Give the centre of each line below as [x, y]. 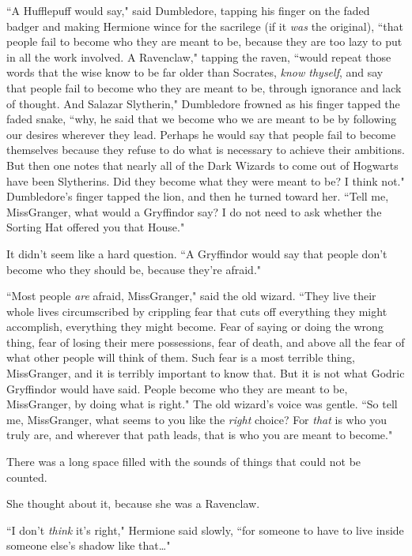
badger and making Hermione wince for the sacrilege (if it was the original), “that [205, 26]
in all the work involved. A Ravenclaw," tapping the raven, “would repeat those [199, 56]
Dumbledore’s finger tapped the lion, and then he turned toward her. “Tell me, [198, 196]
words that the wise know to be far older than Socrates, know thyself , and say [195, 72]
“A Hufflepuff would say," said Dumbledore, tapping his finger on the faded [188, 10]
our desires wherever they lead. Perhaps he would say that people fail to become [201, 134]
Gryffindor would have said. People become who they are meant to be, [177, 388]
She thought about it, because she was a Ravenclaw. [133, 503]
